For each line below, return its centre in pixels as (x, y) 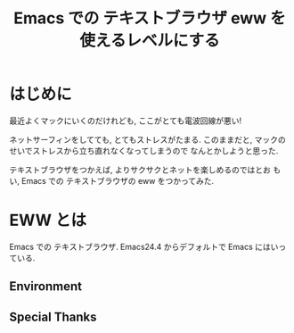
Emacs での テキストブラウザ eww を (150, 18)
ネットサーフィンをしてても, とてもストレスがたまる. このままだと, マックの (148, 139)
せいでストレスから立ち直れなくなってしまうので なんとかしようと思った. (144, 150)
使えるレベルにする (150, 41)
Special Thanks (53, 316)
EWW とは (48, 221)
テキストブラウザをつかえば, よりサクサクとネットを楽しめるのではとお (140, 170)
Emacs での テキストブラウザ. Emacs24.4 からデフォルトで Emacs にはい (144, 246)
